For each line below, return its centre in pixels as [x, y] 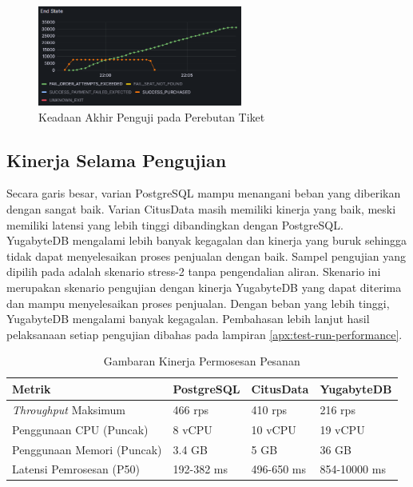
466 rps [191, 409]
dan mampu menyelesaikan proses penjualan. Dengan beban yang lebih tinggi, [198, 303]
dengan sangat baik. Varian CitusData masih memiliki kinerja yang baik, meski [201, 209]
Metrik [32, 388]
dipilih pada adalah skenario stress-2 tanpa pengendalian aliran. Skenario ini [194, 271]
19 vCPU [342, 429]
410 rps [269, 409]
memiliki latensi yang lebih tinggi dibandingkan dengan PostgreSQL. [175, 224]
